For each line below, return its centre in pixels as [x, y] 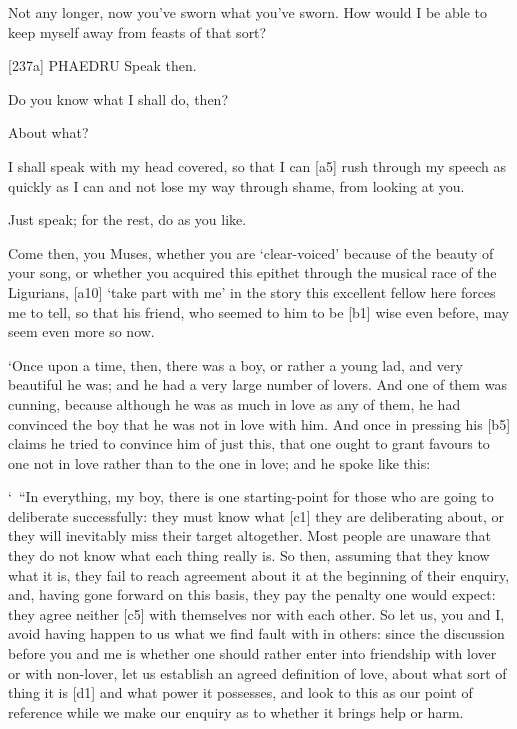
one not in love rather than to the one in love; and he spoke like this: [219, 462]
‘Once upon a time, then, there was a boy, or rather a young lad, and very [235, 364]
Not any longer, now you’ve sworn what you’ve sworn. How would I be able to [247, 12]
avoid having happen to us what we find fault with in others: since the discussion [256, 633]
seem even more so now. [81, 331]
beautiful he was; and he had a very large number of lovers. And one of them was [257, 384]
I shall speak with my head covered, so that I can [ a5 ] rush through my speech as [257, 165]
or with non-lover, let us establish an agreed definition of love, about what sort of [257, 672]
